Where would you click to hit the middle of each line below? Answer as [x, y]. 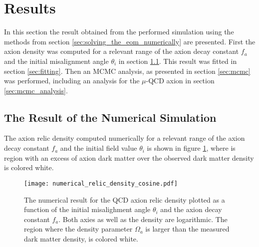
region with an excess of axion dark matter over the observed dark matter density [129, 157]
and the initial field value [99, 148]
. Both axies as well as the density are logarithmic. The [143, 219]
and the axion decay [191, 209]
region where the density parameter [78, 229]
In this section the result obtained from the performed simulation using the [119, 32]
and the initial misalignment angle [56, 61]
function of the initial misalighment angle [87, 209]
